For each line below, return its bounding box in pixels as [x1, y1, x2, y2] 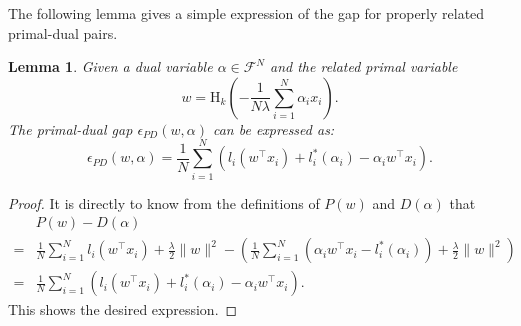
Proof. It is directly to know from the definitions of [8, 192, 320, 213]
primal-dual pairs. [8, 22, 118, 43]
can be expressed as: [212, 118, 335, 139]
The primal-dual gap [8, 118, 133, 139]
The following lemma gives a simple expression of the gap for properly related [8, 3, 485, 23]
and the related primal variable [270, 56, 458, 77]
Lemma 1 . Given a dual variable [8, 56, 213, 77]
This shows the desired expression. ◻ [8, 299, 238, 320]
